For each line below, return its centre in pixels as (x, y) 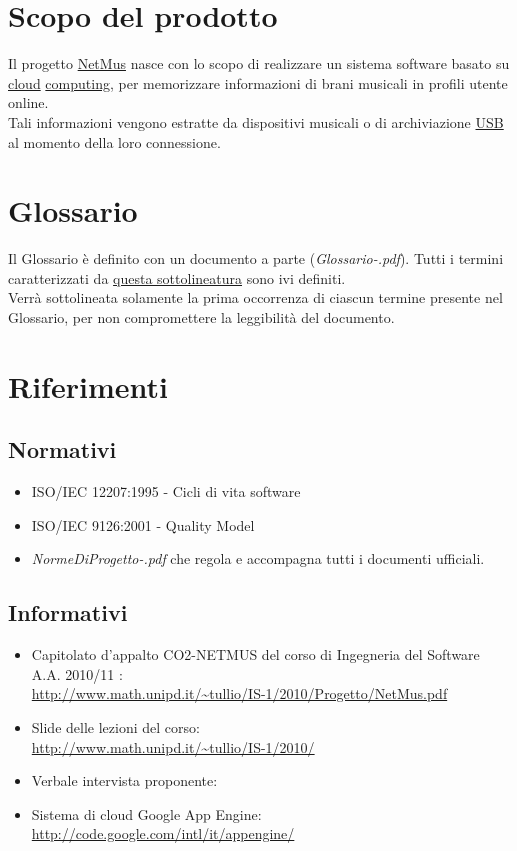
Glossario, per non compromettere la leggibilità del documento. (201, 317)
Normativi (62, 449)
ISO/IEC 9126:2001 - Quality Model (143, 524)
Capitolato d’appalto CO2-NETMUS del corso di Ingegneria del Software (255, 654)
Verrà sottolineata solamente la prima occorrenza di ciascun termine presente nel (255, 297)
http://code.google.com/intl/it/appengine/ (163, 833)
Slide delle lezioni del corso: (115, 726)
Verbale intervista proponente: (124, 780)
